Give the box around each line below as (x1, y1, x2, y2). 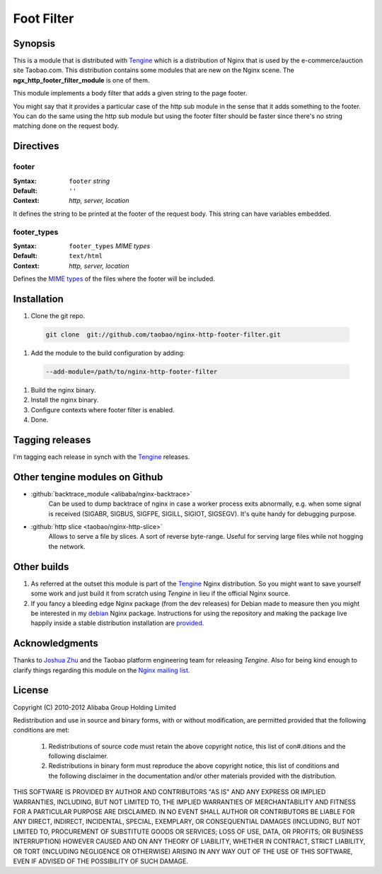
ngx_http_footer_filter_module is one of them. (13, 76, 150, 84)
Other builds (13, 561, 69, 573)
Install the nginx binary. (30, 396, 99, 404)
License (13, 684, 49, 697)
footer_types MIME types (69, 241, 151, 250)
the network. (48, 542, 86, 551)
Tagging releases (13, 433, 91, 445)
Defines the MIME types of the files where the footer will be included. (13, 274, 215, 283)
